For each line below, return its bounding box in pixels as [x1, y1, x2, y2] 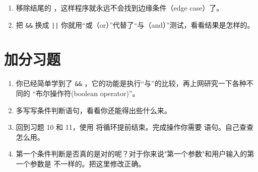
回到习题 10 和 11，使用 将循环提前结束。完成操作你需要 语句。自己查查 [16, 122, 254, 132]
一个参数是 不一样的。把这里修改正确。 [16, 158, 146, 168]
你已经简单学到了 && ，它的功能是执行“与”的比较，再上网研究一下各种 [16, 78, 246, 89]
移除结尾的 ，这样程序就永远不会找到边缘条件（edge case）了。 [16, 3, 224, 13]
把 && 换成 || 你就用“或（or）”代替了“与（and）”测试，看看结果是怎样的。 [16, 19, 254, 30]
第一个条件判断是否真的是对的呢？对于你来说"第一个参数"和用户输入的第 [16, 148, 254, 159]
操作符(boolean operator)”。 [50, 88, 140, 99]
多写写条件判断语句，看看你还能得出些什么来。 [16, 105, 171, 115]
